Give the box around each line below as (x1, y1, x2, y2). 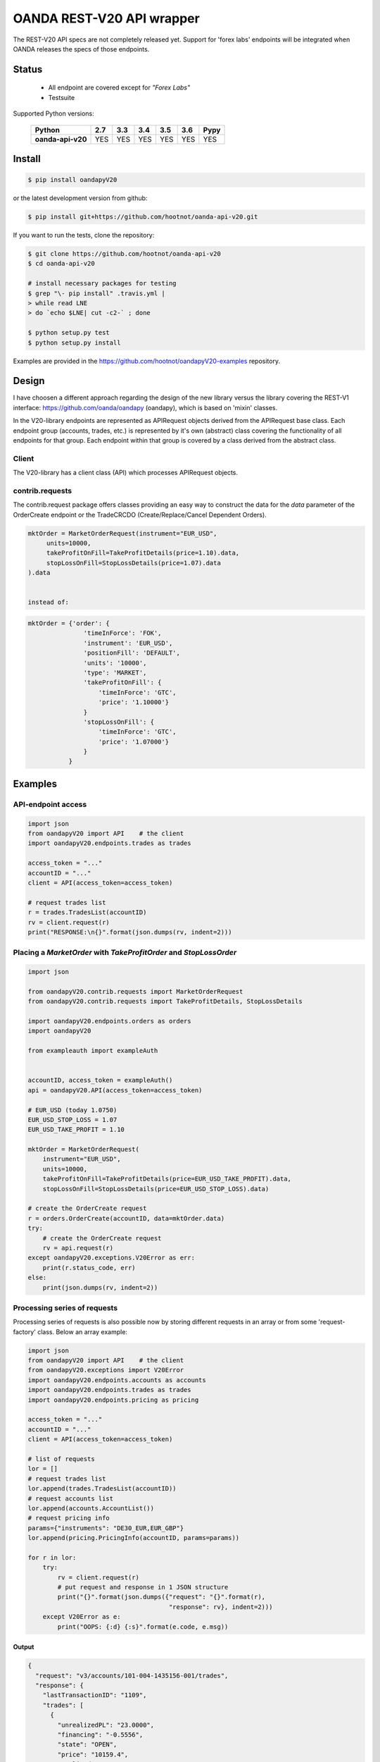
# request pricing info (27, 1514, 110, 1522)
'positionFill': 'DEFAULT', (83, 649, 181, 657)
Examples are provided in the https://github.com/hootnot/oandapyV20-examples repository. (13, 357, 281, 365)
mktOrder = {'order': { (27, 620, 110, 627)
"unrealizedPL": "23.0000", (57, 1720, 155, 1729)
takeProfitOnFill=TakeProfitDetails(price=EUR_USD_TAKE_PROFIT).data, (42, 1175, 292, 1183)
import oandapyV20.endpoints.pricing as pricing (27, 1396, 199, 1404)
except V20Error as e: (42, 1613, 121, 1621)
